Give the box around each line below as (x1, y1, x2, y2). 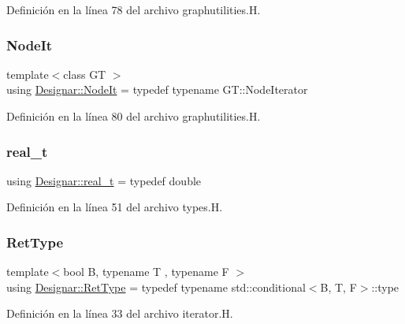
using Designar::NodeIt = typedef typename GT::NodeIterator (6, 81, 308, 98)
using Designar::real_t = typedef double (6, 172, 202, 188)
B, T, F (320, 278, 357, 295)
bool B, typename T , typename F (63, 263, 229, 280)
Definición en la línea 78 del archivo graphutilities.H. (6, 2, 261, 17)
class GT (63, 65, 106, 82)
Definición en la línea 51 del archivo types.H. (6, 199, 223, 215)
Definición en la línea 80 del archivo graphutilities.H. (6, 108, 261, 124)
